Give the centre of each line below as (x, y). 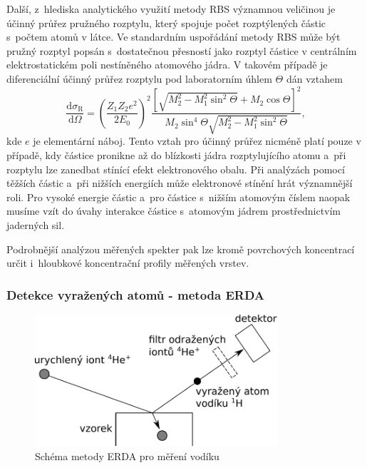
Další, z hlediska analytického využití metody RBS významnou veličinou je (171, 9)
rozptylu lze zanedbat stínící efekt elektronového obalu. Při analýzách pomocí (176, 169)
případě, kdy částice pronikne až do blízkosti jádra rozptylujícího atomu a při (176, 155)
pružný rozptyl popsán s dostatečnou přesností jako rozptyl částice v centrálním (182, 50)
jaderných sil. (36, 225)
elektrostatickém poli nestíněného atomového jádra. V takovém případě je (167, 65)
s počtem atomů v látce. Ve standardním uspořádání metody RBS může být (174, 37)
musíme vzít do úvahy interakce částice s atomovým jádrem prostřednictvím (174, 211)
